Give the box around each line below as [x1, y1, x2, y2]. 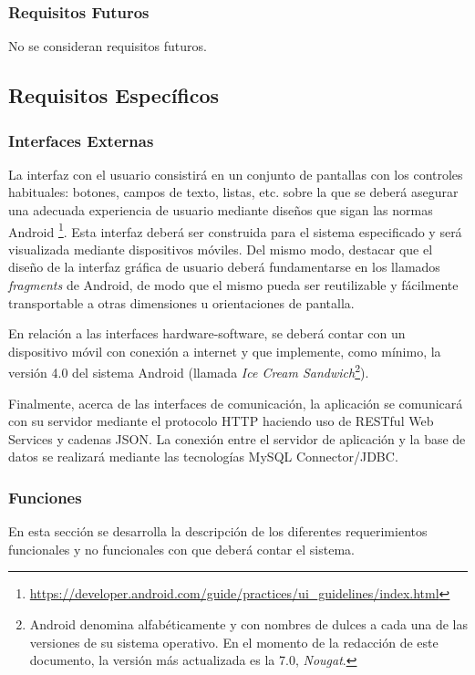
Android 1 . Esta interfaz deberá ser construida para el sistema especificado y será [8, 219, 462, 241]
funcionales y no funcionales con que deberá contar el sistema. [8, 539, 355, 558]
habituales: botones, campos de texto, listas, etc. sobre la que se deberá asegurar [8, 182, 459, 202]
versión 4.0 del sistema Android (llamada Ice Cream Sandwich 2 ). [8, 360, 369, 382]
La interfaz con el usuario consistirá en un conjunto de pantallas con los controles [8, 164, 463, 183]
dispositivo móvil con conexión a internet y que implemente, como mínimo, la [8, 341, 441, 360]
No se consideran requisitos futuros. [8, 36, 207, 56]
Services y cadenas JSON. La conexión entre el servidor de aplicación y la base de [8, 429, 466, 448]
